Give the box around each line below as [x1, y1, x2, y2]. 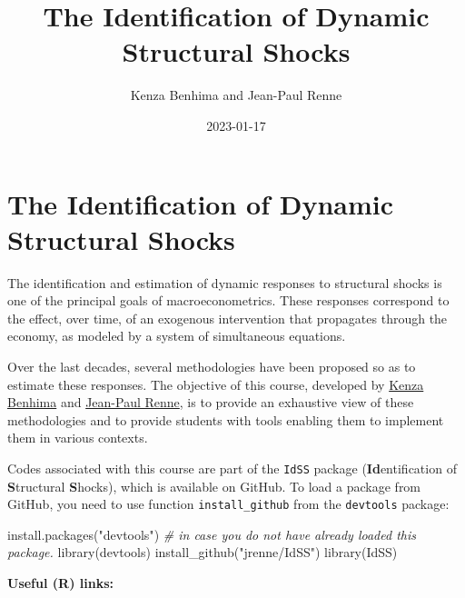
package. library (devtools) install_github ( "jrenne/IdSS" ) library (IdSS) [7, 543, 398, 562]
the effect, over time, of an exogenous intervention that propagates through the [7, 308, 448, 327]
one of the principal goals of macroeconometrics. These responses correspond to [7, 291, 450, 310]
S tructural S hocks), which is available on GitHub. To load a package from [7, 476, 421, 495]
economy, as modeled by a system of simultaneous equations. [7, 326, 346, 345]
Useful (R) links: [7, 573, 114, 593]
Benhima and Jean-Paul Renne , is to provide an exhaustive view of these [7, 393, 414, 412]
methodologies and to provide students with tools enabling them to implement [7, 410, 444, 429]
